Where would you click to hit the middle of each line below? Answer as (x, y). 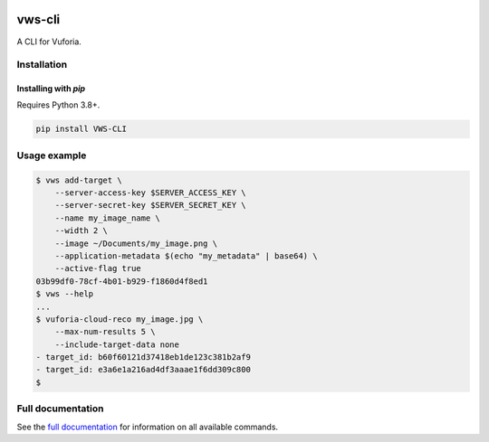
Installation (42, 65)
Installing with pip (51, 89)
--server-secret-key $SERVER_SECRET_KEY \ (150, 205)
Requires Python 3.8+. (58, 105)
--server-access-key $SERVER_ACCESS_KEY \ (150, 193)
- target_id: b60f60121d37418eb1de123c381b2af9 (143, 357)
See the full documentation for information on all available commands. (148, 427)
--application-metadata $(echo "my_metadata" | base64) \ (186, 256)
